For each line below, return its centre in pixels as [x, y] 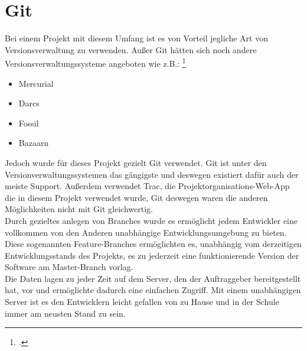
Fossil [29, 123]
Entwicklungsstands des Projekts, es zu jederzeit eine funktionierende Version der [152, 255]
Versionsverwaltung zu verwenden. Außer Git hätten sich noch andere [131, 49]
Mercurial [36, 83]
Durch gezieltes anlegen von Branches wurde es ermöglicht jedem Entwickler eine [151, 220]
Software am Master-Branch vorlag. [69, 267]
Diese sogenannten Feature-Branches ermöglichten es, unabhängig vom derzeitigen [153, 244]
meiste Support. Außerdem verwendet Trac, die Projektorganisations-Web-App [147, 186]
